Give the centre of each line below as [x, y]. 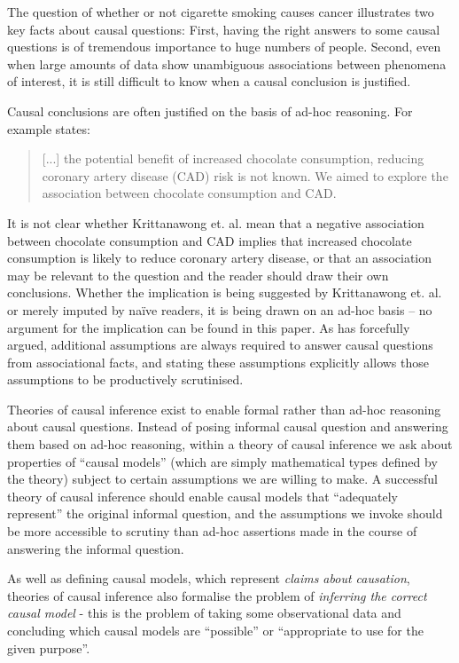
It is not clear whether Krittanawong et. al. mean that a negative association [216, 222]
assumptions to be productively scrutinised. [125, 379]
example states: [49, 128]
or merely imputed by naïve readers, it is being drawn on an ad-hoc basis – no [220, 309]
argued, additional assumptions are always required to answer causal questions [220, 345]
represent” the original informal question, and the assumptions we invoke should [225, 513]
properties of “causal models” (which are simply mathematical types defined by [222, 461]
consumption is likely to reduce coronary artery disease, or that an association [220, 258]
